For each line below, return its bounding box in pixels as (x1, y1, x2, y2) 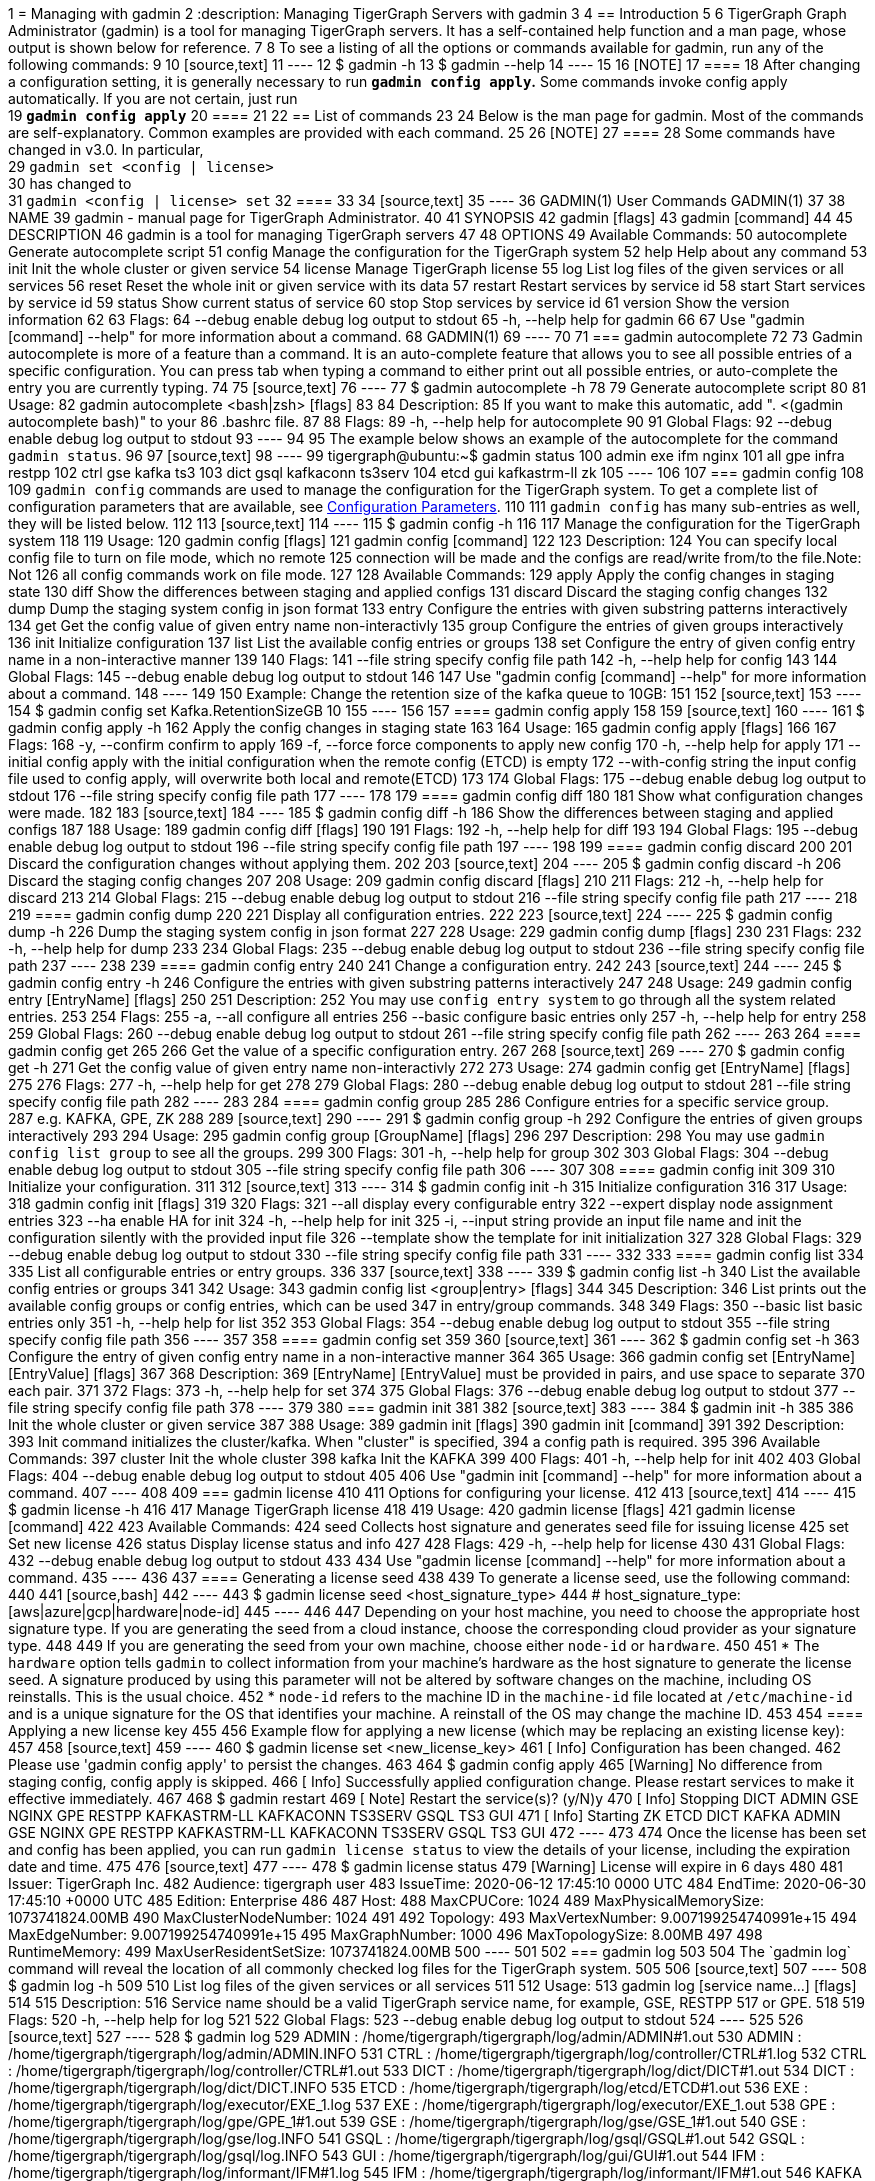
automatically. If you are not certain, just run (8, 90, 298, 107)
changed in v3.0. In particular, (8, 141, 204, 158)
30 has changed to (8, 175, 132, 192)
